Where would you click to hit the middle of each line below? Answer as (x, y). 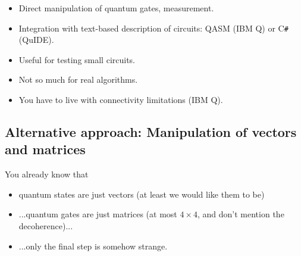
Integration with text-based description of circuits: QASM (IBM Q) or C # (153, 28)
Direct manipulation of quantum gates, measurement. (116, 8)
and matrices (45, 149)
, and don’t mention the (241, 214)
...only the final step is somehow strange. (93, 246)
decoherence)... (46, 226)
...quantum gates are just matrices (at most (98, 214)
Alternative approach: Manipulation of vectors (151, 132)
